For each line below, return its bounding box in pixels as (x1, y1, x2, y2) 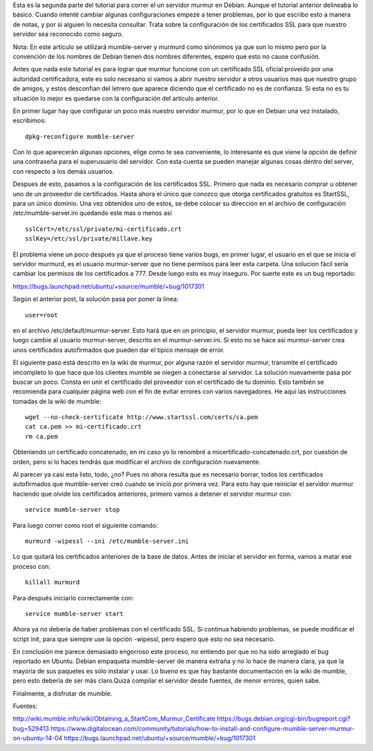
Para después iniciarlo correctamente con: (12, 593, 134, 602)
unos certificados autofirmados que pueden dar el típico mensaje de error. (12, 346, 225, 354)
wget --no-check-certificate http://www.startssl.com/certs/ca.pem (25, 414, 258, 421)
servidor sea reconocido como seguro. (12, 30, 124, 38)
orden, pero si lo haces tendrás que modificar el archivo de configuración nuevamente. (12, 457, 261, 466)
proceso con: (12, 562, 51, 571)
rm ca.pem (25, 432, 58, 441)
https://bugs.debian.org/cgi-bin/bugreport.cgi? (216, 714, 351, 723)
